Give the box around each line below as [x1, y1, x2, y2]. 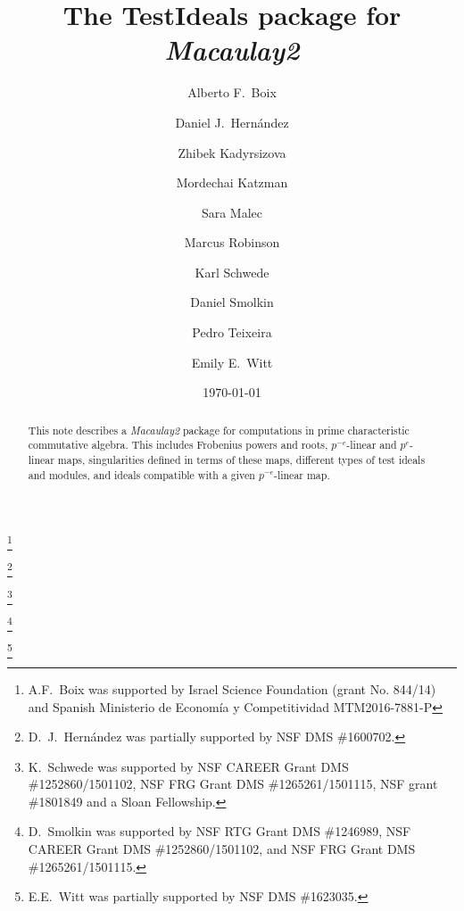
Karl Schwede [195, 262, 269, 281]
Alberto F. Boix [187, 83, 277, 102]
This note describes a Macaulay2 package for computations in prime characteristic [28, 422, 410, 437]
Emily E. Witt [191, 352, 273, 371]
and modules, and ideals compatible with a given [28, 467, 255, 482]
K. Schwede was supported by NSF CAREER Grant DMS [28, 757, 349, 775]
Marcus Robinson [184, 233, 280, 252]
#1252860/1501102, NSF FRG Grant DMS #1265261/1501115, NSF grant [28, 774, 438, 793]
